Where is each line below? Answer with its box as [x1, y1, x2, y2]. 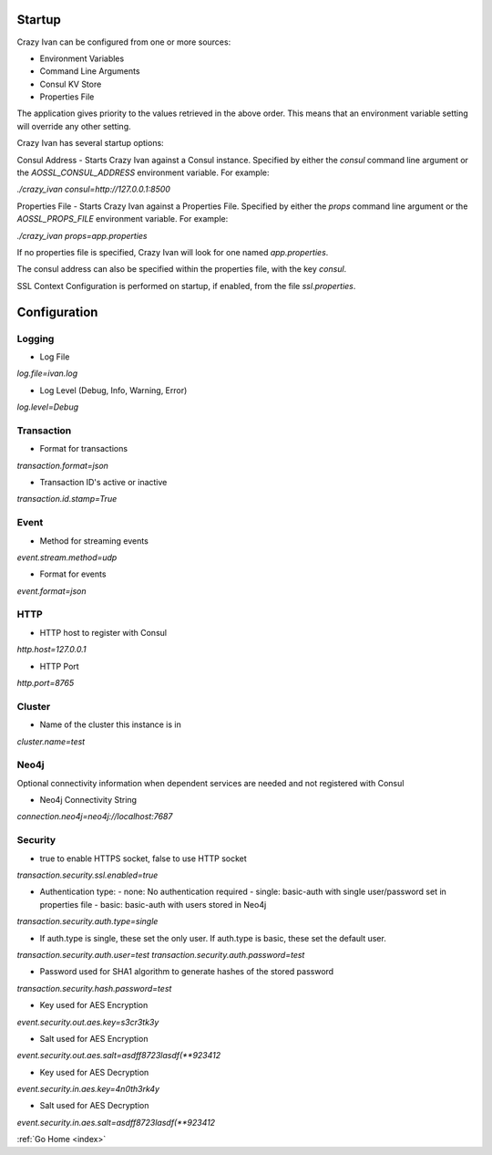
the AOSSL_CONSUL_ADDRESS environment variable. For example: [16, 167, 270, 178]
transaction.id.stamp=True [16, 494, 118, 505]
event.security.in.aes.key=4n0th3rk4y [16, 1084, 159, 1095]
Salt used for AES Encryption [39, 1033, 149, 1044]
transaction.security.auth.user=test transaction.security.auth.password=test [16, 949, 305, 960]
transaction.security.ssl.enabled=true [16, 869, 159, 880]
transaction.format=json [16, 460, 109, 471]
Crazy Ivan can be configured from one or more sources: [16, 36, 231, 47]
